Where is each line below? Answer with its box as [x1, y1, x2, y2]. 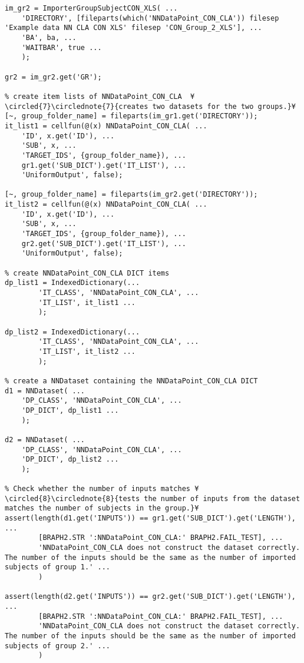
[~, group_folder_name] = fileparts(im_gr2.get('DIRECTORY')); [5, 190, 258, 199]
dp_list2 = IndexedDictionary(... [5, 327, 140, 336]
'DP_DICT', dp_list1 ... [21, 406, 119, 415]
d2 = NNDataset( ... [5, 435, 85, 444]
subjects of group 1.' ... [5, 563, 110, 572]
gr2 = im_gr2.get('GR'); [5, 72, 102, 81]
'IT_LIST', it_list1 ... [38, 298, 136, 307]
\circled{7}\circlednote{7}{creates [5, 102, 148, 111]
